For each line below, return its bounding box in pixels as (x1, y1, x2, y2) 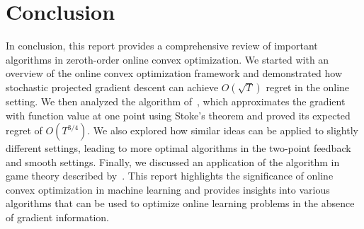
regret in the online (266, 79, 350, 94)
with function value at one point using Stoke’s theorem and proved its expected (6, 107, 351, 122)
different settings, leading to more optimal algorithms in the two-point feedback (6, 141, 351, 155)
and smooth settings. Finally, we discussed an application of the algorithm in (6, 154, 340, 169)
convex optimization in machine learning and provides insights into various (6, 182, 330, 196)
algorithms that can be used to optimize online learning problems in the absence (6, 196, 355, 211)
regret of (6, 123, 42, 138)
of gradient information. (6, 210, 109, 225)
